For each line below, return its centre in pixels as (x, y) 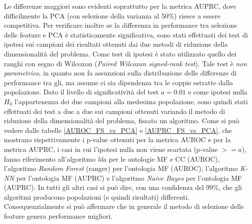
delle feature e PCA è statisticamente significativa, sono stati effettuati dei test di (126, 34)
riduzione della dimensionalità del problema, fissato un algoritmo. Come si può (122, 121)
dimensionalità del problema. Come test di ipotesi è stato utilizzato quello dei (120, 53)
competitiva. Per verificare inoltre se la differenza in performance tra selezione (121, 25)
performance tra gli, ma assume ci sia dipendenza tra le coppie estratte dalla (119, 82)
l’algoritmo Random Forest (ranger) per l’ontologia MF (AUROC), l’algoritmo (121, 168)
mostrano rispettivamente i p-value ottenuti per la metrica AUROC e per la (117, 140)
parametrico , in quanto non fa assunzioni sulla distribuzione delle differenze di (120, 73)
